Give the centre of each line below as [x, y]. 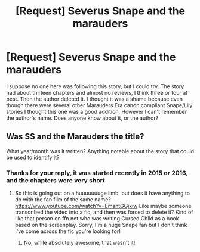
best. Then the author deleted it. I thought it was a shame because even [95, 99]
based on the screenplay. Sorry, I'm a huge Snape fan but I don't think [101, 225]
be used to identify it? [33, 157]
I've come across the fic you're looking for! [67, 231]
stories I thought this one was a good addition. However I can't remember [96, 111]
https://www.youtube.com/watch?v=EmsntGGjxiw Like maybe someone [103, 206]
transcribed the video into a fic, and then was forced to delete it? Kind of [104, 212]
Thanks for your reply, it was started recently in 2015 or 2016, [97, 173]
